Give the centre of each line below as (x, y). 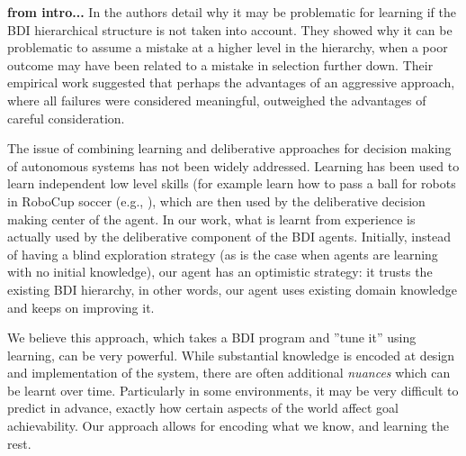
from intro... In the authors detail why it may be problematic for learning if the (232, 12)
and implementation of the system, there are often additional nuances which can (229, 373)
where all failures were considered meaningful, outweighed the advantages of (217, 100)
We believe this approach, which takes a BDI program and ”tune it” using (212, 337)
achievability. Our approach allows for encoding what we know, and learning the (229, 426)
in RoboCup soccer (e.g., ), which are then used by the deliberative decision (216, 201)
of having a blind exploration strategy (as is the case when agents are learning (223, 254)
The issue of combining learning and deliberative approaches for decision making (229, 148)
